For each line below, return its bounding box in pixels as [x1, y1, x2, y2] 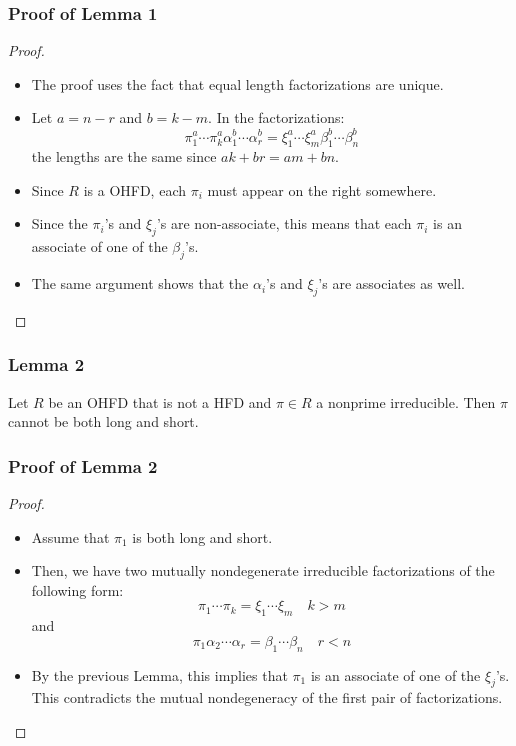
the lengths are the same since [31, 146, 217, 167]
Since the [31, 213, 88, 234]
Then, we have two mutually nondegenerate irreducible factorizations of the [31, 560, 495, 581]
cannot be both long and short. [8, 411, 199, 432]
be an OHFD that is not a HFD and [48, 391, 272, 412]
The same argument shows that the [31, 273, 249, 294]
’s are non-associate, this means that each [156, 213, 412, 234]
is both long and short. [132, 526, 273, 547]
